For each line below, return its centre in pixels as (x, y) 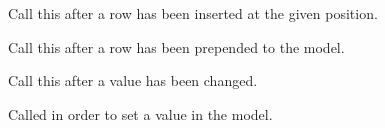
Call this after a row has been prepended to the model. (176, 46)
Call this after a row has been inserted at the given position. (193, 13)
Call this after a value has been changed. (133, 80)
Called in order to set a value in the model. (140, 113)
